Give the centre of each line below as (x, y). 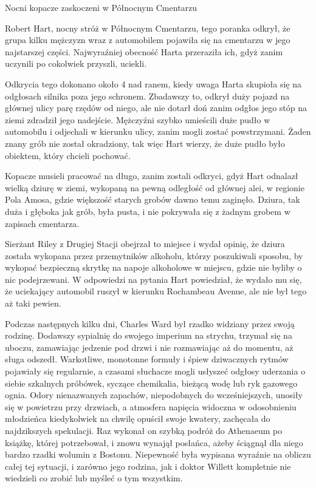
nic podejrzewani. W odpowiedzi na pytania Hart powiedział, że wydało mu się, (153, 279)
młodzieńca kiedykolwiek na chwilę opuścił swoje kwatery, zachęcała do (138, 419)
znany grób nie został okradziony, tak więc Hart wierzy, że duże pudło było (145, 143)
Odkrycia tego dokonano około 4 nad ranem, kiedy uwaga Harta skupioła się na (153, 83)
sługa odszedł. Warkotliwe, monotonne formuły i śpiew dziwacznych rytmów (147, 359)
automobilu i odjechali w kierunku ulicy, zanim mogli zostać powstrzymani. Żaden (158, 131)
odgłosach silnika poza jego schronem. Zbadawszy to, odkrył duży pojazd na (147, 96)
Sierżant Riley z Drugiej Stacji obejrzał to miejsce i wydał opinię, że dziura (145, 244)
